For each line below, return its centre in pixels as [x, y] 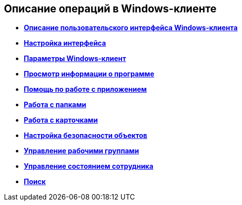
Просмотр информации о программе [89, 74]
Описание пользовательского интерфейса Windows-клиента [131, 28]
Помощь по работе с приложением [85, 89]
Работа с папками [55, 105]
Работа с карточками [61, 120]
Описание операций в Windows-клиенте [110, 9]
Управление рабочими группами [82, 151]
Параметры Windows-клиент [75, 59]
